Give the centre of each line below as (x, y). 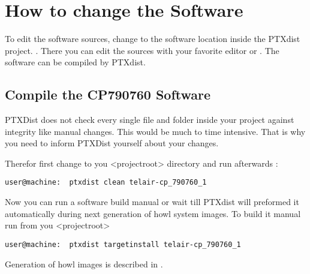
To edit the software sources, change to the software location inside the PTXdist (153, 39)
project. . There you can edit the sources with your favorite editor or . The (142, 50)
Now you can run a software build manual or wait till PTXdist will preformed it (152, 202)
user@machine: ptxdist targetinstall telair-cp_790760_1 (123, 244)
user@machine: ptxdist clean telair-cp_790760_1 (106, 183)
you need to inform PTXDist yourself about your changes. (112, 143)
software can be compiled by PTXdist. (75, 62)
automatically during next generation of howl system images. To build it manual (153, 213)
